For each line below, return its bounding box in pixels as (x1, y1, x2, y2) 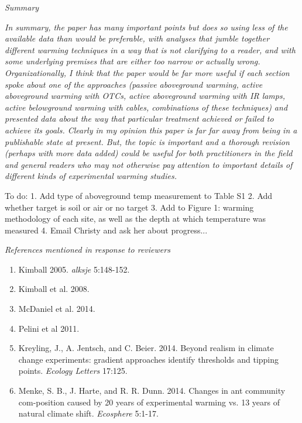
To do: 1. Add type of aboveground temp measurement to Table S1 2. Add (5, 189, 273, 201)
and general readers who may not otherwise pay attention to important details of (5, 158, 293, 170)
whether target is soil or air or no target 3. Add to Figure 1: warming (5, 201, 254, 213)
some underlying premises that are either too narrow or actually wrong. (5, 55, 260, 67)
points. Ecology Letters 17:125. (18, 364, 128, 377)
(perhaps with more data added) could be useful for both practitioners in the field (5, 147, 293, 159)
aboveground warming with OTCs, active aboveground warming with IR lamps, (5, 90, 285, 102)
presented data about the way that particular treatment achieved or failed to (5, 112, 274, 125)
